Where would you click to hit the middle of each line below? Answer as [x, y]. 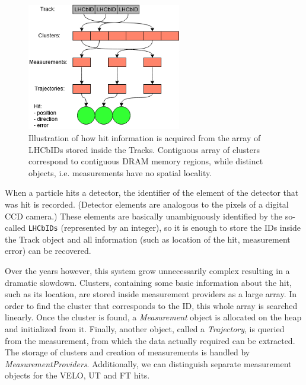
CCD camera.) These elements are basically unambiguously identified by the [144, 216]
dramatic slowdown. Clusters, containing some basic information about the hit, [148, 282]
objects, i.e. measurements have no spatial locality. [120, 172]
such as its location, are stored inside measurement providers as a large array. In [151, 294]
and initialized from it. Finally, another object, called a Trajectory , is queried [145, 328]
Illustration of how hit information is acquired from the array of [145, 137]
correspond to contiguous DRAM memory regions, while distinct [146, 161]
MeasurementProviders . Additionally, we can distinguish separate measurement [148, 363]
